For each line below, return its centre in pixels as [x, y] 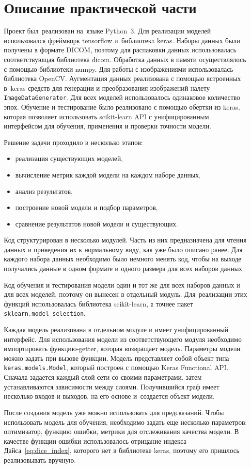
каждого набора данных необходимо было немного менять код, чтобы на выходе [123, 259]
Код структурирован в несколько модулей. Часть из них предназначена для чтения [125, 240]
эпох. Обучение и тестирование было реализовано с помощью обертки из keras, [122, 106]
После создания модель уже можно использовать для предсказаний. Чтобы [114, 412]
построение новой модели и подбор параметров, [86, 207]
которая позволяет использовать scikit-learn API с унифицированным [107, 116]
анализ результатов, [44, 191]
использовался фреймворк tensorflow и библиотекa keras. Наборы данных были [122, 40]
